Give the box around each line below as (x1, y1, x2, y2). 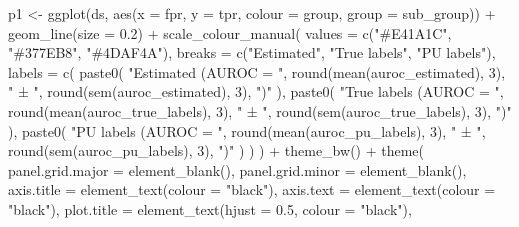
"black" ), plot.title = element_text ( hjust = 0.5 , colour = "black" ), (8, 198, 412, 219)
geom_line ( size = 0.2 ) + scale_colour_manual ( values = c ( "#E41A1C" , (8, 22, 452, 43)
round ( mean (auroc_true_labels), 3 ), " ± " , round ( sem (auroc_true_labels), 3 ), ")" (8, 100, 512, 121)
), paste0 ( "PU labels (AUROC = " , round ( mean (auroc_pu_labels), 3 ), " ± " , (8, 120, 486, 141)
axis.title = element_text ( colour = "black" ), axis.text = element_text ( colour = (8, 179, 496, 200)
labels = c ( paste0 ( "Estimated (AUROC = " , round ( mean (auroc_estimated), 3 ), (8, 61, 506, 82)
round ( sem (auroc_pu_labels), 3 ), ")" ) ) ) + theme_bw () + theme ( (8, 140, 425, 161)
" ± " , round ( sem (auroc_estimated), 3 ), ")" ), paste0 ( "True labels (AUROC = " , (8, 81, 504, 102)
